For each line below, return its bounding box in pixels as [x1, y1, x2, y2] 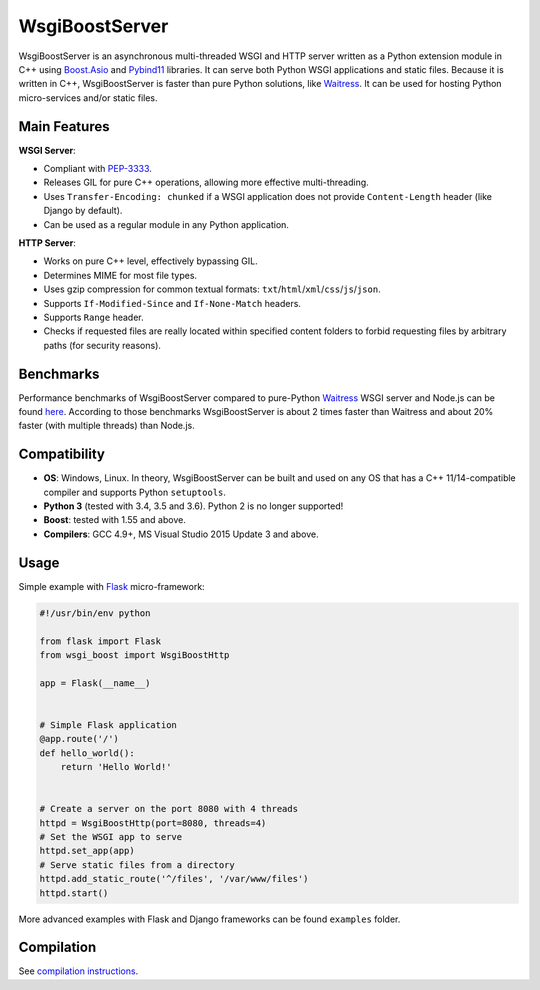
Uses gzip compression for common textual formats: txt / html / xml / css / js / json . [43, 283, 381, 295]
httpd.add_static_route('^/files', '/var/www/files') [39, 873, 309, 885]
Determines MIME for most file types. [43, 269, 198, 281]
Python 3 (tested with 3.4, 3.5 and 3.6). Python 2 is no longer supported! [43, 500, 344, 512]
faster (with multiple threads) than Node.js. [18, 420, 195, 432]
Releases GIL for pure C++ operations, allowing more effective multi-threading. [43, 176, 369, 189]
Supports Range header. [43, 311, 144, 323]
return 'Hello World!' [60, 761, 172, 773]
